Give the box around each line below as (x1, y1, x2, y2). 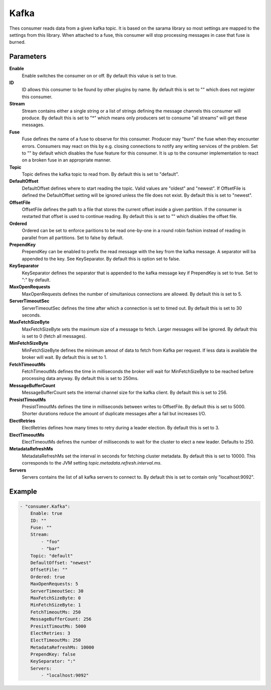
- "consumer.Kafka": (20, 503, 70, 509)
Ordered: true (30, 574, 65, 580)
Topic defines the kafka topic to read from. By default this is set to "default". (22, 171, 179, 177)
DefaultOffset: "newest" (30, 560, 92, 566)
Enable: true (30, 511, 63, 516)
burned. (9, 39, 26, 45)
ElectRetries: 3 (30, 630, 70, 636)
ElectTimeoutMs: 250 (30, 637, 81, 643)
